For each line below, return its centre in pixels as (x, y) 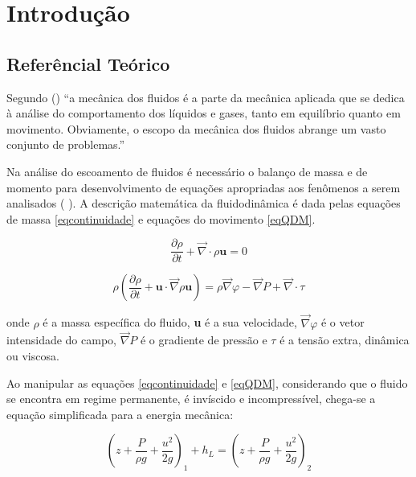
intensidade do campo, (61, 340)
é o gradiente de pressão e (204, 340)
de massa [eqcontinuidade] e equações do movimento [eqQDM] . (161, 218)
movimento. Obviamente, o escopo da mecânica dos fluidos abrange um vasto (196, 128)
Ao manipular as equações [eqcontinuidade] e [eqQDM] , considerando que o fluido (207, 382)
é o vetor (343, 322)
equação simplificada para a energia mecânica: (120, 414)
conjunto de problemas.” (66, 144)
